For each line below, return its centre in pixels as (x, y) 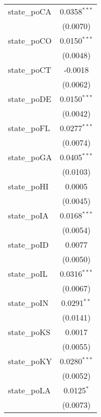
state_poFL (29, 128)
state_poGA (30, 157)
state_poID (28, 244)
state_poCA (30, 11)
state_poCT (30, 70)
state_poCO (30, 40)
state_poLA (29, 390)
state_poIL (28, 274)
